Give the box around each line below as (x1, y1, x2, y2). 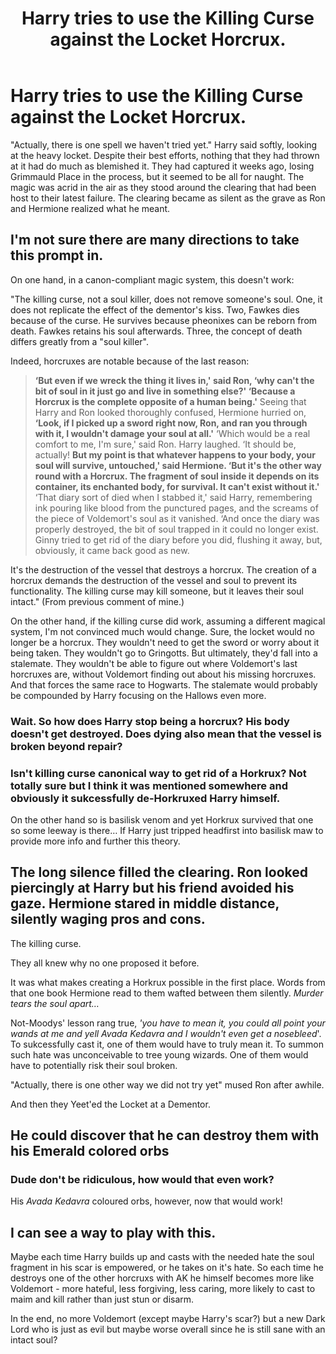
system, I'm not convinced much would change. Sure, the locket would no (10, 625, 315, 637)
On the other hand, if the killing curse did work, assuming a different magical (10, 615, 326, 627)
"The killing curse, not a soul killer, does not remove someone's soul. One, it (10, 293, 323, 305)
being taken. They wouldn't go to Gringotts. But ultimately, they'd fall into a (10, 647, 318, 659)
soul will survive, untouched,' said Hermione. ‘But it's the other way (34, 459, 322, 471)
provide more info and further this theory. (10, 835, 181, 847)
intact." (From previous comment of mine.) (10, 595, 185, 607)
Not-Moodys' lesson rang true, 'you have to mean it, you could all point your (10, 1017, 326, 1029)
